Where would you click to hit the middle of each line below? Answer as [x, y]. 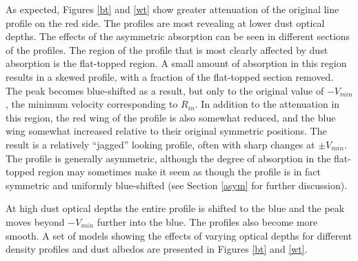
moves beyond [35, 221]
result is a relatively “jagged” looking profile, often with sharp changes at [160, 144]
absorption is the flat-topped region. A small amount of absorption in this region [176, 63]
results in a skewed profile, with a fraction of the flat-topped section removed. [170, 76]
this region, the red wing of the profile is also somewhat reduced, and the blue [171, 117]
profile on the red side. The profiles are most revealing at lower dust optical [165, 22]
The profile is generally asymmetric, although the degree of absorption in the [168, 158]
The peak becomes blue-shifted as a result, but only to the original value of [165, 90]
